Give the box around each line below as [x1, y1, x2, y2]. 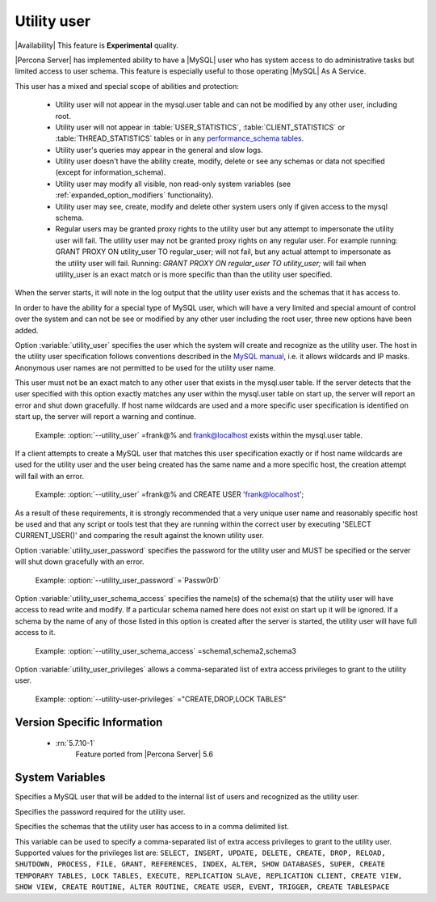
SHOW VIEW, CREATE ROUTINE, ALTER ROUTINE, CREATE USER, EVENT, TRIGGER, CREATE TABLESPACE [15, 883, 390, 891]
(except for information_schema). [55, 167, 166, 177]
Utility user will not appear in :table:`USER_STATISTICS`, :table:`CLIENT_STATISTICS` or [55, 122, 346, 132]
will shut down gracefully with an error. [15, 557, 145, 566]
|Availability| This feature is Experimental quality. [15, 40, 179, 50]
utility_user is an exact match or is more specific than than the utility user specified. [55, 269, 333, 279]
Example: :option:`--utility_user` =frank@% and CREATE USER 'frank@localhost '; [35, 489, 304, 499]
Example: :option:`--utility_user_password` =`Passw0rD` [35, 575, 221, 585]
